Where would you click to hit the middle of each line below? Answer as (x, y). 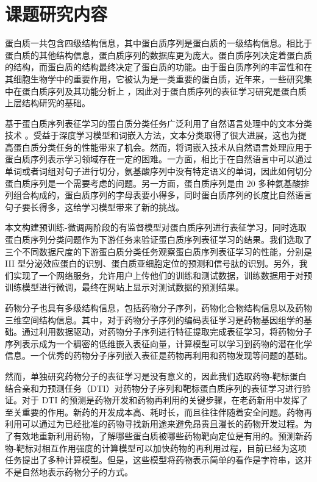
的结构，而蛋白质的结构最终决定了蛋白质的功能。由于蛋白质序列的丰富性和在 (158, 67)
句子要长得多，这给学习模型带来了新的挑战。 (94, 207)
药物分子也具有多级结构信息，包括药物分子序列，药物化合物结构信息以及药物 (158, 308)
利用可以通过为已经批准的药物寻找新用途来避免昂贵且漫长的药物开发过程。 (154, 424)
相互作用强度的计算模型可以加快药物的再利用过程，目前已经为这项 (174, 448)
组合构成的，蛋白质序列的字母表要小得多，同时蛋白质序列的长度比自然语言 (162, 195)
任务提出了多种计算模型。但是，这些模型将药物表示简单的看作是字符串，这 (154, 460)
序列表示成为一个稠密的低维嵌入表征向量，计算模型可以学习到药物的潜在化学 (158, 343)
